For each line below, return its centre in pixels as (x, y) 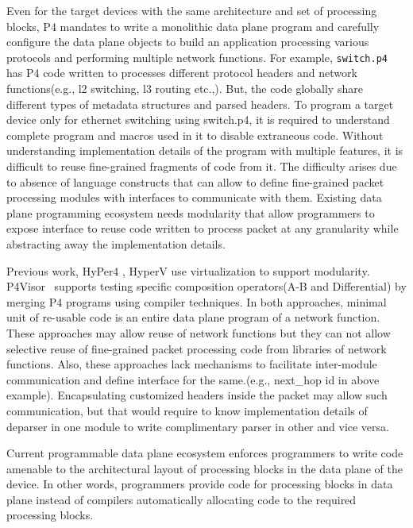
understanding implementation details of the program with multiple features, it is (205, 150)
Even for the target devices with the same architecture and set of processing (192, 10)
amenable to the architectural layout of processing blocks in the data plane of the (205, 468)
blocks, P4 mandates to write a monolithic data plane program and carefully (193, 26)
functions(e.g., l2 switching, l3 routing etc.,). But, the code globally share (185, 89)
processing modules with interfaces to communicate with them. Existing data (194, 197)
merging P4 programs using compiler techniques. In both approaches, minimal (197, 301)
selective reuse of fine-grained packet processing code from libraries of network (197, 348)
